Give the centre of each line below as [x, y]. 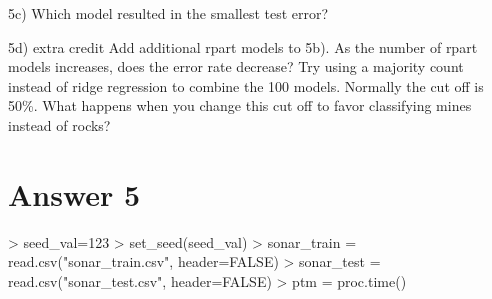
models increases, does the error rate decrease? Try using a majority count [236, 66]
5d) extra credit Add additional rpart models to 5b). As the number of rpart [243, 46]
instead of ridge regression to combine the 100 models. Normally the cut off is [246, 85]
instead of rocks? [59, 124]
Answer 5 [74, 193]
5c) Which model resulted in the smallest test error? [168, 13]
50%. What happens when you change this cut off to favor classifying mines [240, 105]
